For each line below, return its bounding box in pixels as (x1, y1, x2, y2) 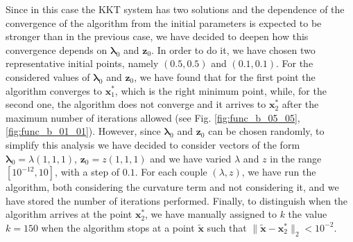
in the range (270, 151, 322, 165)
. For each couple (135, 165, 207, 179)
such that (207, 220, 247, 234)
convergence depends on (6, 42, 107, 57)
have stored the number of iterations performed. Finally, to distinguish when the (6, 193, 348, 207)
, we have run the (241, 165, 316, 179)
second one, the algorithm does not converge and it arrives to (6, 97, 266, 111)
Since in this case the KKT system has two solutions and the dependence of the (6, 2, 345, 16)
